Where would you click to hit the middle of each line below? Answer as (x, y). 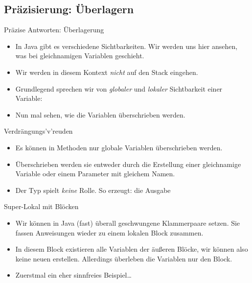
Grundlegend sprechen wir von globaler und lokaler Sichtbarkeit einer (119, 88)
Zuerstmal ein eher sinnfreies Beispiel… (73, 275)
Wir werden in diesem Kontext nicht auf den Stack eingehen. (107, 72)
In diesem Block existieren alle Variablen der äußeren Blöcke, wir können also (132, 249)
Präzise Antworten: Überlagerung (54, 30)
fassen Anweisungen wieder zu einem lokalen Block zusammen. (109, 232)
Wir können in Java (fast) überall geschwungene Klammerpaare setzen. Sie (128, 223)
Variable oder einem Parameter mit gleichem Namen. (95, 174)
